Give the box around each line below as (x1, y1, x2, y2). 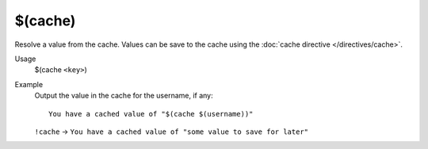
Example (14, 79, 44, 89)
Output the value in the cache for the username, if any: (34, 91, 213, 101)
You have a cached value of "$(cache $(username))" (48, 109, 254, 118)
